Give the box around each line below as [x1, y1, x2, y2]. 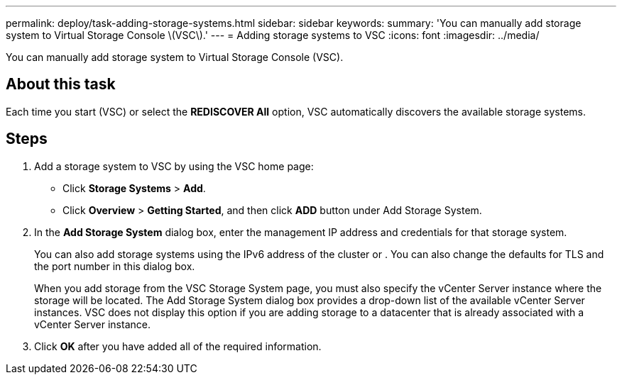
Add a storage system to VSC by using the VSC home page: [34, 160, 314, 172]
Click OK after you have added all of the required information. [34, 340, 322, 352]
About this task [6, 75, 116, 94]
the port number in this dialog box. [34, 259, 195, 272]
